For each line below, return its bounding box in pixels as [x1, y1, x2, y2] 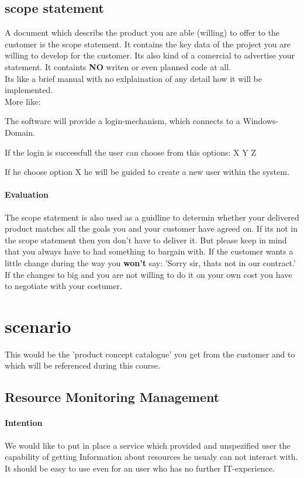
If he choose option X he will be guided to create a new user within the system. [5, 166, 289, 178]
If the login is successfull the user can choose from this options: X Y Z [5, 146, 256, 158]
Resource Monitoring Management [5, 388, 220, 406]
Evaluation [5, 188, 49, 201]
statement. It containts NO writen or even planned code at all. [5, 60, 231, 73]
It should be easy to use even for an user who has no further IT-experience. [5, 462, 275, 474]
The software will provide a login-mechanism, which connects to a [5, 115, 240, 127]
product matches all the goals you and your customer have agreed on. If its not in [5, 222, 298, 235]
